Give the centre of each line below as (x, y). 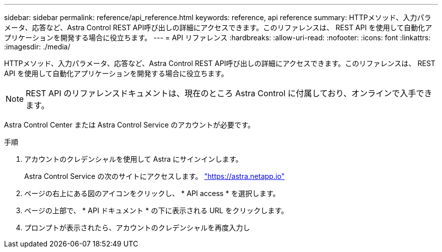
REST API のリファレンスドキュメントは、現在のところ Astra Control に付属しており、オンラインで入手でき (229, 93)
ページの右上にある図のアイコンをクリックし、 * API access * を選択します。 (152, 193)
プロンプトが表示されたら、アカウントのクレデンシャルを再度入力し (137, 228)
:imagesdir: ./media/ (37, 47)
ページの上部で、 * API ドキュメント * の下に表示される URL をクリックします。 (156, 210)
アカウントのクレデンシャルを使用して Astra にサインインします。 (133, 159)
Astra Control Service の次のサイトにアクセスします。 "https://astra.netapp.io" (155, 176)
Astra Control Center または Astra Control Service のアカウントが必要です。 (129, 125)
